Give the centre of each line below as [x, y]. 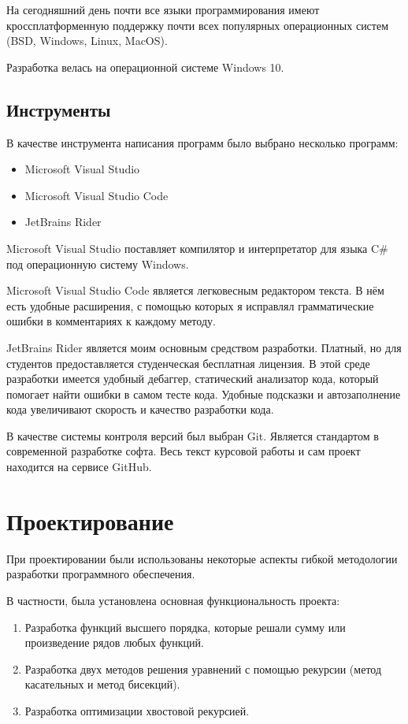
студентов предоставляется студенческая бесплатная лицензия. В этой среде [188, 363]
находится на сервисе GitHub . [79, 467]
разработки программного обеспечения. [101, 574]
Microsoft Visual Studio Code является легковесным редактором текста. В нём [195, 290]
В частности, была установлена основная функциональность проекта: [173, 600]
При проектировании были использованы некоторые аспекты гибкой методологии [202, 558]
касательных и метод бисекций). [102, 684]
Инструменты [59, 109]
